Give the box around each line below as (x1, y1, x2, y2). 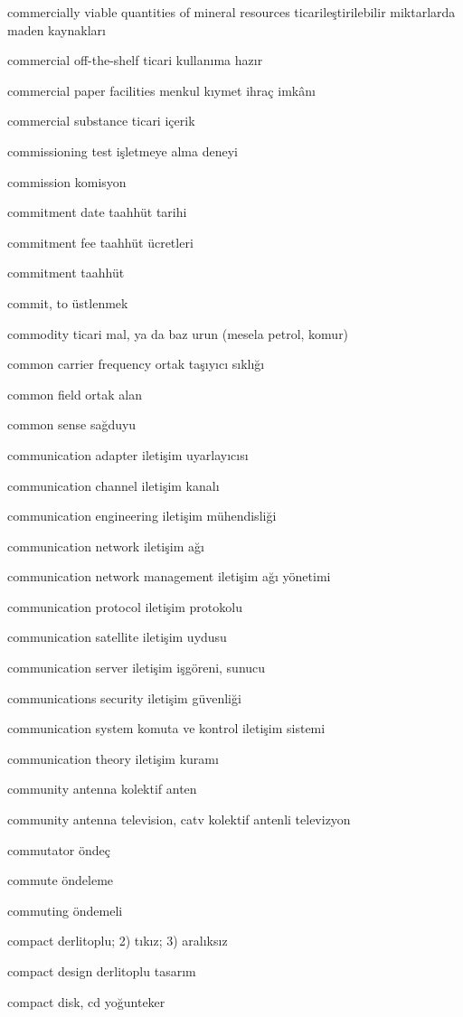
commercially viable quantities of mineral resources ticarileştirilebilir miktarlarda (7, 3, 456, 21)
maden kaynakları (7, 20, 106, 39)
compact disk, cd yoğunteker (7, 992, 165, 1011)
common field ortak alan (7, 384, 142, 403)
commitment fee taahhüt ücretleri (7, 232, 194, 251)
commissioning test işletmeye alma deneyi (7, 141, 238, 160)
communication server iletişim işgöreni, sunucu (7, 658, 266, 677)
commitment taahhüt (7, 263, 125, 282)
